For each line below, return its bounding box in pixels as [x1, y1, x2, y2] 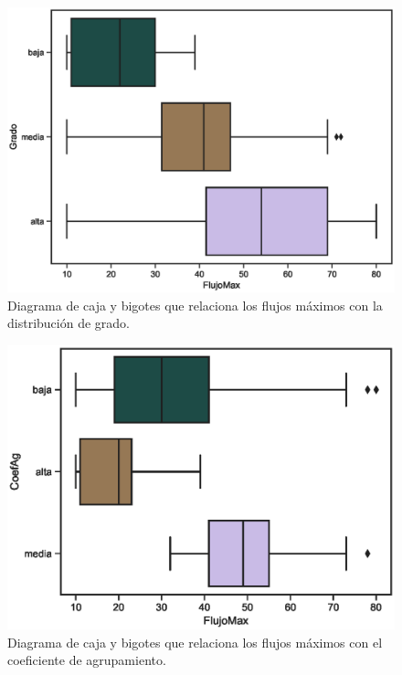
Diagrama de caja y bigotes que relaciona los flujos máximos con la [7, 295, 383, 314]
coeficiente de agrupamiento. [7, 650, 166, 670]
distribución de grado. [7, 313, 130, 332]
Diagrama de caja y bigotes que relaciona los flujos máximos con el [7, 632, 383, 651]
